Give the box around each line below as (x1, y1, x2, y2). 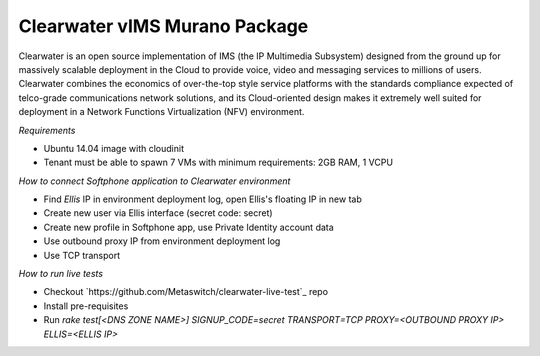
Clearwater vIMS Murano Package (18, 15, 309, 37)
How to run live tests (18, 268, 104, 280)
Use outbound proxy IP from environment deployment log (43, 235, 281, 247)
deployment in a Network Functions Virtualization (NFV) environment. (18, 106, 305, 118)
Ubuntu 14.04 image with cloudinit (43, 142, 185, 154)
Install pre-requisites (43, 300, 129, 312)
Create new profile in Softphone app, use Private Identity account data (43, 221, 334, 233)
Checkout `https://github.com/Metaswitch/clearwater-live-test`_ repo (43, 286, 329, 298)
